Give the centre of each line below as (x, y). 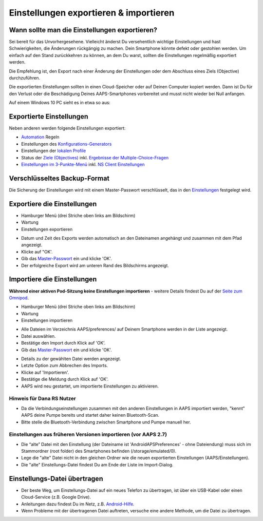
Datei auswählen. (38, 336)
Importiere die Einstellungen (53, 280)
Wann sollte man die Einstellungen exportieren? (83, 30)
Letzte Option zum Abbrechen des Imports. (65, 366)
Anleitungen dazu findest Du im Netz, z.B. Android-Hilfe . (78, 504)
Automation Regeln (40, 137)
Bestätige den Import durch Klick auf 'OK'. (63, 343)
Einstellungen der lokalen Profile (54, 151)
